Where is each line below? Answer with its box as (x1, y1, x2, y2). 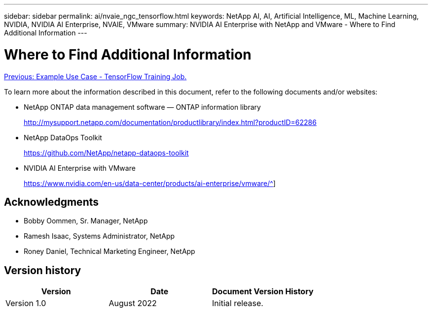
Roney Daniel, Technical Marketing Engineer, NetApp (24, 247, 195, 256)
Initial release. (212, 298, 263, 309)
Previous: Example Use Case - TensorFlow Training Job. (4, 72, 187, 81)
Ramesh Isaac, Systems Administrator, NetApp (24, 232, 175, 241)
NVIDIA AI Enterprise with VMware (24, 163, 136, 172)
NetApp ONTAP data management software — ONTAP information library (24, 102, 261, 111)
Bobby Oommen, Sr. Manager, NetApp (24, 217, 148, 225)
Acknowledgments (4, 195, 99, 208)
